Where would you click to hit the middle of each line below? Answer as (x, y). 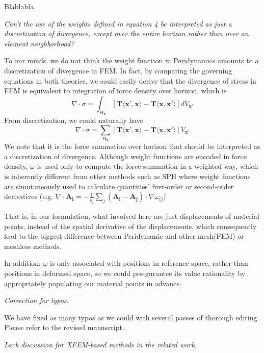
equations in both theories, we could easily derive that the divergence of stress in (130, 80)
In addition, (22, 263)
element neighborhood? (39, 43)
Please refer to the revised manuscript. (64, 327)
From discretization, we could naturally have (74, 120)
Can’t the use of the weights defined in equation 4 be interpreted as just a (118, 23)
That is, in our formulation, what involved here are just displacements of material (132, 216)
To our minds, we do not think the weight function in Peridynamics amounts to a (131, 60)
